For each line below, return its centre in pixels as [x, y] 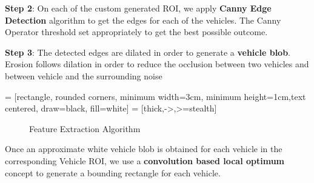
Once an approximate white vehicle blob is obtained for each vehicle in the [144, 149]
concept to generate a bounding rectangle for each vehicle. [113, 172]
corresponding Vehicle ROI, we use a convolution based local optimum [145, 160]
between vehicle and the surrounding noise [84, 75]
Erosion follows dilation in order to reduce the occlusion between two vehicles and [157, 64]
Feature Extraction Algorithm [85, 128]
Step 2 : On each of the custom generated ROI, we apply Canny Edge [138, 8]
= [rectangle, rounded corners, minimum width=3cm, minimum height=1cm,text [155, 96]
